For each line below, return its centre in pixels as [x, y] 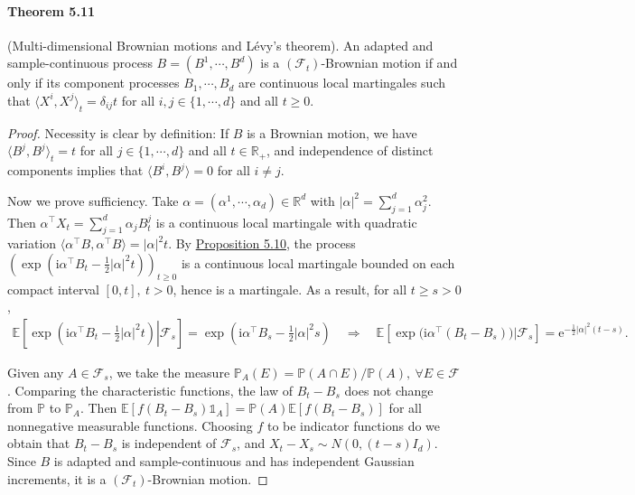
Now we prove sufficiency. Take [93, 200]
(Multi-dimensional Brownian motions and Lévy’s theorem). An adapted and [220, 45]
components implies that [75, 170]
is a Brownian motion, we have [332, 132]
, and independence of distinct [350, 150]
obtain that [39, 443]
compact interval [53, 289]
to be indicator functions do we [354, 425]
